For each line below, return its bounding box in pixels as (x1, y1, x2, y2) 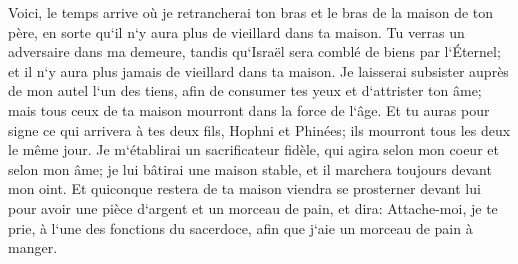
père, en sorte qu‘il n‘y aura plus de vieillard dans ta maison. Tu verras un (8, 21, 465, 42)
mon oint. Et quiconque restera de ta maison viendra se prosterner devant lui (8, 178, 481, 199)
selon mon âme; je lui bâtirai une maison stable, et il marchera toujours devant (8, 158, 492, 179)
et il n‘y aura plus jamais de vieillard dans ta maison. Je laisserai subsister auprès (8, 60, 509, 81)
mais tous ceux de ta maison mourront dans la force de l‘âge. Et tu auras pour (8, 99, 490, 120)
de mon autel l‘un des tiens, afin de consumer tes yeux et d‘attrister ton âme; (8, 80, 482, 101)
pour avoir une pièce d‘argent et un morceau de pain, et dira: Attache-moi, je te (8, 197, 498, 218)
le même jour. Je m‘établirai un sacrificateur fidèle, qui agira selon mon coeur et (8, 139, 499, 160)
